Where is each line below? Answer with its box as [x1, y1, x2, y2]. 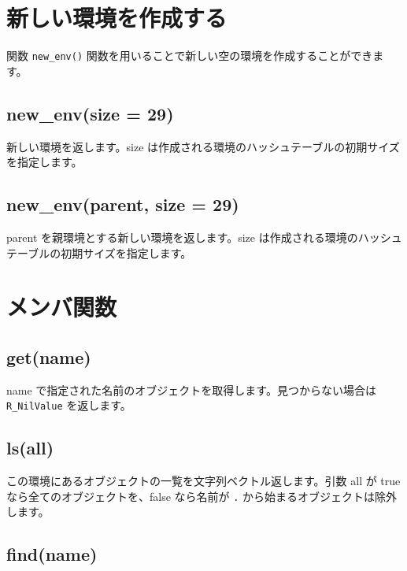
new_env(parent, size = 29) [6, 192, 239, 217]
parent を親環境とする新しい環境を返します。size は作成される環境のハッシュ [6, 228, 402, 245]
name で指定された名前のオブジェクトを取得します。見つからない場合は [6, 381, 376, 398]
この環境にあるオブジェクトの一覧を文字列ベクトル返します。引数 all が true [6, 473, 401, 489]
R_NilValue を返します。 [6, 397, 131, 413]
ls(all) [6, 436, 54, 460]
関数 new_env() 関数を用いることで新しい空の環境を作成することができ [6, 47, 373, 64]
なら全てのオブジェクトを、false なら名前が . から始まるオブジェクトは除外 [6, 488, 398, 504]
